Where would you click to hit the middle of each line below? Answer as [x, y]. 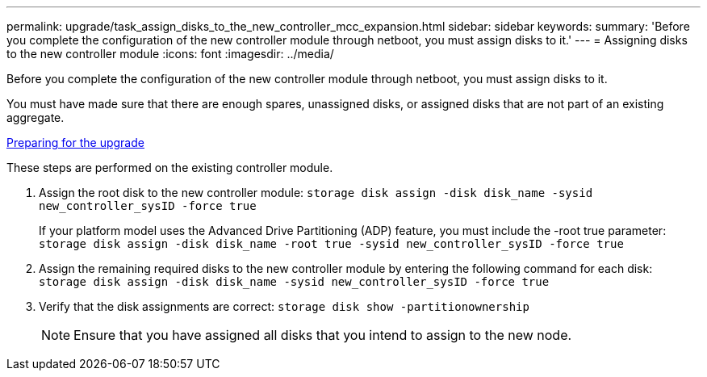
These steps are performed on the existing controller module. [170, 168]
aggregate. [36, 117]
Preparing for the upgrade [75, 142]
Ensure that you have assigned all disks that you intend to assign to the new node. [323, 335]
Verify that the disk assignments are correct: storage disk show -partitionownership [284, 306]
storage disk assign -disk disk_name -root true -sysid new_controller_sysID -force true [331, 244]
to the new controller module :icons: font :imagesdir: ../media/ [170, 54]
